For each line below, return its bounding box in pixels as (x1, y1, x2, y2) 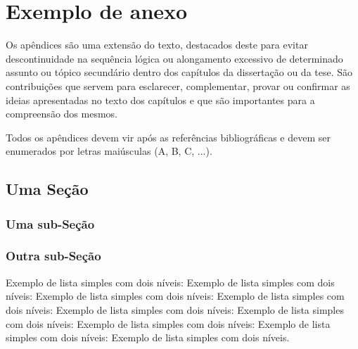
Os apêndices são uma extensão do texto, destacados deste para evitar (6, 37, 308, 52)
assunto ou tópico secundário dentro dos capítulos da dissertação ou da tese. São (6, 65, 353, 80)
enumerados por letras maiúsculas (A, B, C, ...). (6, 144, 212, 158)
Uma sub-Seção (6, 215, 95, 232)
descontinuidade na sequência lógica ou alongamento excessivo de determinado (6, 51, 343, 65)
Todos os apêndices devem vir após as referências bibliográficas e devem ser (6, 129, 331, 144)
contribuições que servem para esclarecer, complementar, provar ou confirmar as (6, 78, 350, 93)
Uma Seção (6, 178, 89, 200)
